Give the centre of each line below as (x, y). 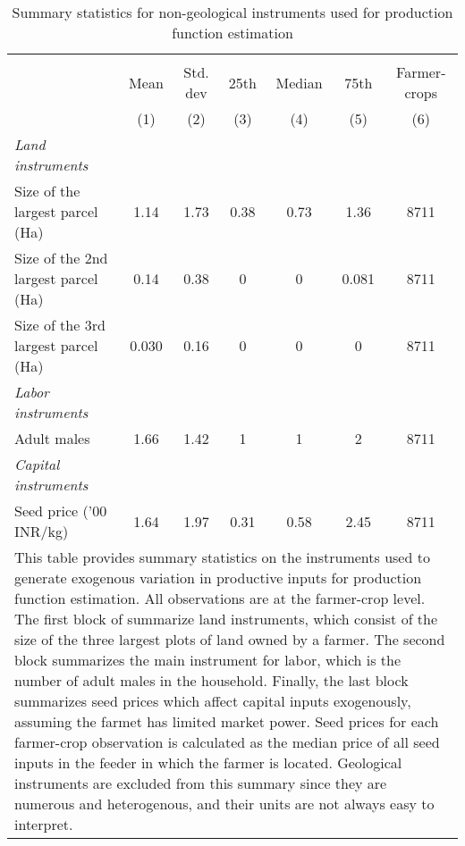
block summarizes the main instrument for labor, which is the (208, 660)
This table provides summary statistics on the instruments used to (222, 557)
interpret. (44, 824)
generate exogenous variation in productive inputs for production (218, 578)
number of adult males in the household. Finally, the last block (211, 680)
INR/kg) (42, 531)
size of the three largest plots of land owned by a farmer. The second (230, 639)
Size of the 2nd (61, 258)
